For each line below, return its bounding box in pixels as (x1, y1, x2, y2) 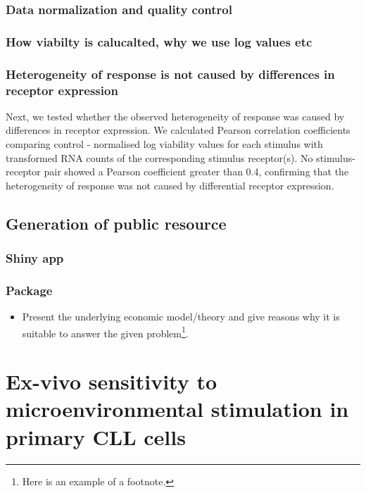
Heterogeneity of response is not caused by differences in (6, 65, 335, 82)
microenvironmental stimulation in (6, 394, 349, 423)
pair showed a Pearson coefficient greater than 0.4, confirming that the (44, 164, 349, 179)
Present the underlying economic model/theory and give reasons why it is (22, 309, 340, 324)
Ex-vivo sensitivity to (6, 367, 217, 396)
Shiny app (6, 249, 64, 267)
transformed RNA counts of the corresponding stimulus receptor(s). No (6, 150, 313, 165)
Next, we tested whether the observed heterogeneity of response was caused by (6, 108, 345, 123)
